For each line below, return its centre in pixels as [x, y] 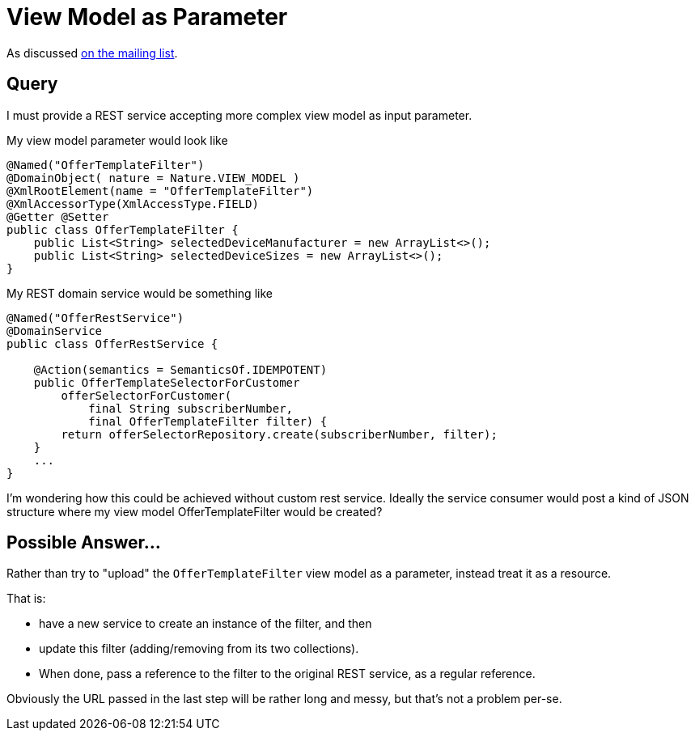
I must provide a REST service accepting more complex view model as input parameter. [239, 115]
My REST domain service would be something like [140, 293]
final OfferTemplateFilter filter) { [208, 421]
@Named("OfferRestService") [95, 318]
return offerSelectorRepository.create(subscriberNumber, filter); [279, 434]
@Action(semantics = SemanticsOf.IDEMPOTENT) [180, 369]
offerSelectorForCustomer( [146, 395]
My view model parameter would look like [117, 140]
